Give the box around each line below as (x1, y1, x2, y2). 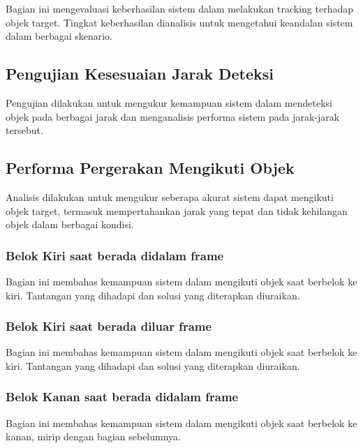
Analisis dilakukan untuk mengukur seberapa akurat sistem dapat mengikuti (6, 189, 334, 204)
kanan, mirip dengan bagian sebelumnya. (6, 429, 181, 444)
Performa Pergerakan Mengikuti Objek (6, 157, 295, 179)
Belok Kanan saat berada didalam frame (6, 388, 239, 405)
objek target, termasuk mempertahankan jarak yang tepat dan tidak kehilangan (6, 203, 348, 218)
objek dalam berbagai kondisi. (6, 217, 134, 232)
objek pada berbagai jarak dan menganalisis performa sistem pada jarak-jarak (6, 109, 340, 124)
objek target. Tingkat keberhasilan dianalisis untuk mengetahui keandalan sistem (6, 15, 353, 29)
